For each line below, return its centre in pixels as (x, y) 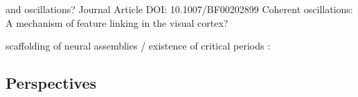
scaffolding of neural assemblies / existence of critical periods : (138, 46)
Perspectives (51, 83)
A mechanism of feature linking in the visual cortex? (117, 22)
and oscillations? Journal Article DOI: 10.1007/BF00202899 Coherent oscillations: (179, 9)
